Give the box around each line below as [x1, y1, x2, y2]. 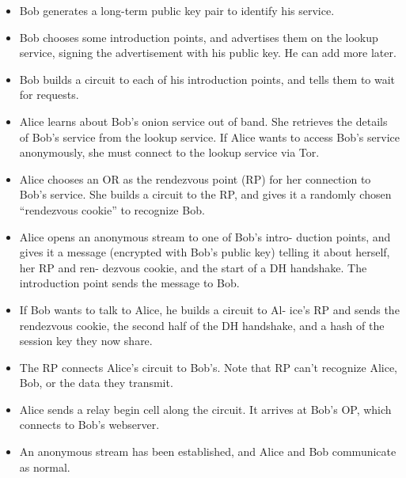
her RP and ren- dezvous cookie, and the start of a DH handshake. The [19, 259, 367, 275]
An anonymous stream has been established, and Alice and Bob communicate [19, 443, 397, 460]
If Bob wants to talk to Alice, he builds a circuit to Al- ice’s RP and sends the [19, 301, 400, 317]
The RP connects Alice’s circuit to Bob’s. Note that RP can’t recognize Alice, [19, 358, 398, 375]
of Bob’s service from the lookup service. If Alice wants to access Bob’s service [19, 128, 400, 145]
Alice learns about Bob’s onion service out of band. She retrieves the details [19, 112, 388, 129]
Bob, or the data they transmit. [19, 374, 173, 391]
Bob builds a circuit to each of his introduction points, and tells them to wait [19, 70, 396, 87]
